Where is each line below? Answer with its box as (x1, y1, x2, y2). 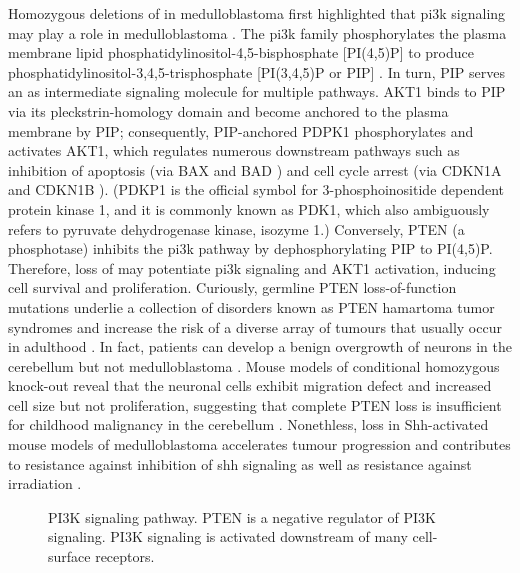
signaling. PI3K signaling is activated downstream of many (48, 526, 408, 547)
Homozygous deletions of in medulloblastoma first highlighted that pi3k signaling (8, 3, 506, 23)
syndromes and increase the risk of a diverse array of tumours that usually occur (8, 316, 502, 337)
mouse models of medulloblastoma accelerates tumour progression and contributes (8, 434, 511, 455)
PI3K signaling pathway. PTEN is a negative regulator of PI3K (48, 506, 436, 527)
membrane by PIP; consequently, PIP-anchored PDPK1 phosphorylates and (8, 120, 474, 141)
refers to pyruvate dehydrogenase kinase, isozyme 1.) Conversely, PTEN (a (8, 218, 465, 239)
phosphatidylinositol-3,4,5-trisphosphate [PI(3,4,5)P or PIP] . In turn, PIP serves (8, 61, 505, 82)
